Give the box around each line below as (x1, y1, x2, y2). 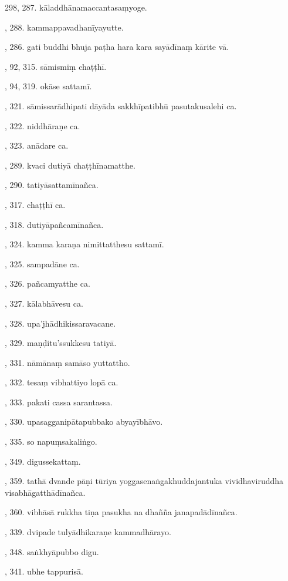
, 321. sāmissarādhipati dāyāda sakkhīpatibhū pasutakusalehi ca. (5, 99, 237, 112)
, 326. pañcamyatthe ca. (5, 277, 90, 290)
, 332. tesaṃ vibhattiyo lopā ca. (5, 376, 118, 388)
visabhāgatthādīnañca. (5, 486, 86, 498)
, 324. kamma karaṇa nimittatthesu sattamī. (5, 238, 164, 250)
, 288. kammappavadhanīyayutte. (5, 21, 124, 33)
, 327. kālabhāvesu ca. (5, 297, 83, 309)
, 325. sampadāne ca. (5, 257, 80, 270)
